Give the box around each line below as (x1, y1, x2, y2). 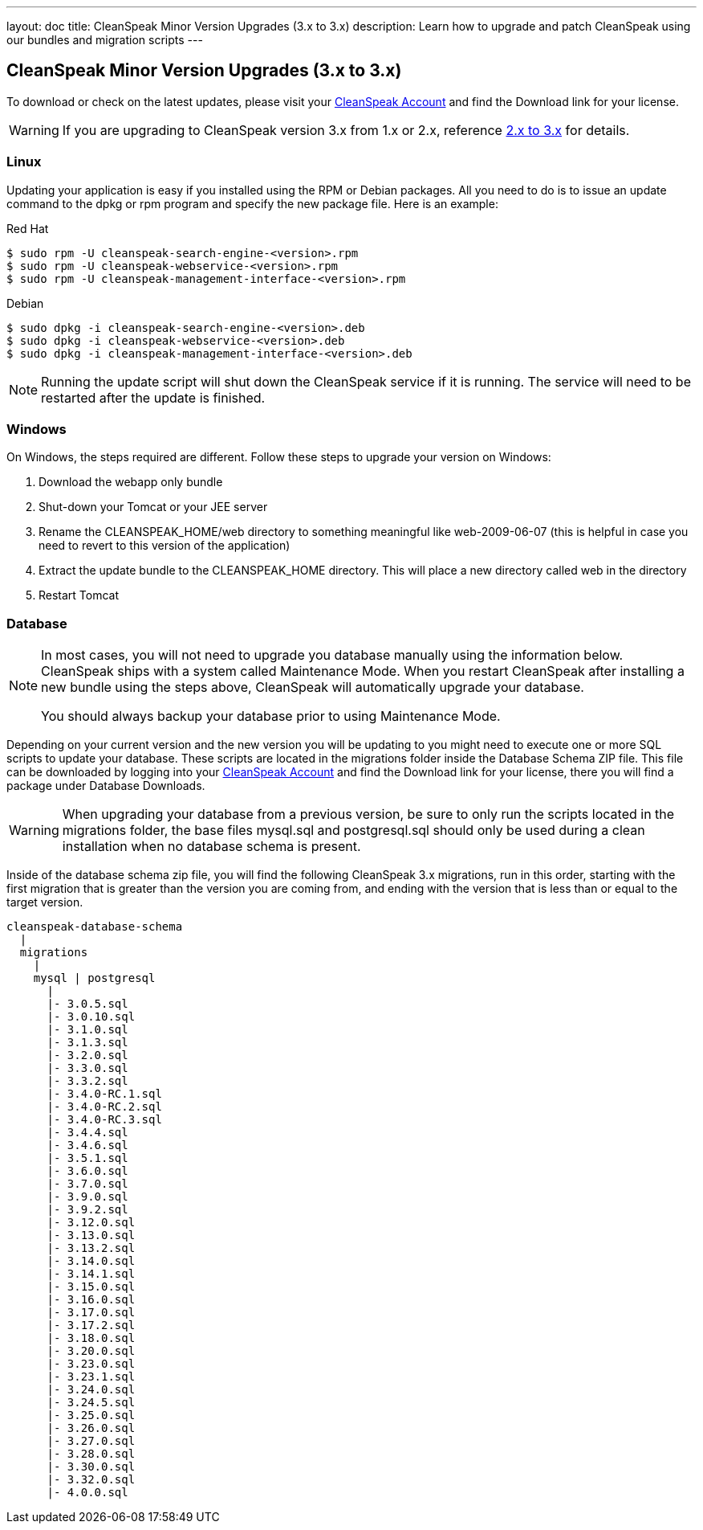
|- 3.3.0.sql (47, 1062, 128, 1075)
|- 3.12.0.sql (47, 1216, 136, 1229)
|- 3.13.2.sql (47, 1242, 136, 1255)
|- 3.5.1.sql (47, 1152, 128, 1165)
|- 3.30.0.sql (47, 1460, 136, 1474)
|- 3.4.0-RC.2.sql (47, 1100, 162, 1114)
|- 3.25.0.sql (47, 1409, 136, 1422)
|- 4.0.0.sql (47, 1486, 128, 1499)
